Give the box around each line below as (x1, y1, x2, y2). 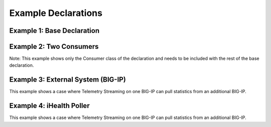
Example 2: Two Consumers (9, 42, 99, 51)
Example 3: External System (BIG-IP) (9, 75, 126, 84)
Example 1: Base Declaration (9, 26, 100, 35)
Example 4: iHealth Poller (9, 102, 90, 110)
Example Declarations (9, 7, 103, 18)
